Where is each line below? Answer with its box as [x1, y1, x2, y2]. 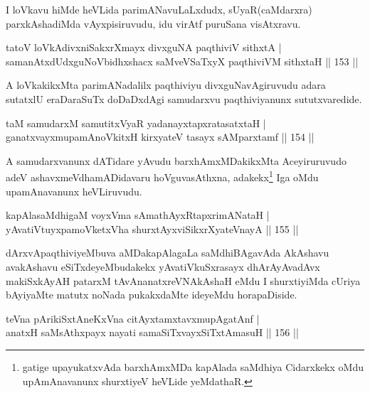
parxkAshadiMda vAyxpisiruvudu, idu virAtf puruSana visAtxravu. [6, 16, 301, 31]
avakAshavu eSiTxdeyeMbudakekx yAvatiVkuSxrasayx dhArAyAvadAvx [6, 259, 320, 274]
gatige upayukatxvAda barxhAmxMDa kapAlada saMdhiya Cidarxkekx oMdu [22, 359, 364, 374]
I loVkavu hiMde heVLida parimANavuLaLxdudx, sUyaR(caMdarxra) [6, 2, 312, 16]
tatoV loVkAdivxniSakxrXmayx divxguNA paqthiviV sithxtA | [6, 40, 282, 55]
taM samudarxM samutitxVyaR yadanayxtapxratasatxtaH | [6, 115, 266, 130]
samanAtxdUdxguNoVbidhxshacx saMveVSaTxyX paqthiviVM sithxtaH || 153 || [6, 53, 359, 68]
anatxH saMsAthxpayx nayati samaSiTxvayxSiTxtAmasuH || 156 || [6, 325, 299, 340]
